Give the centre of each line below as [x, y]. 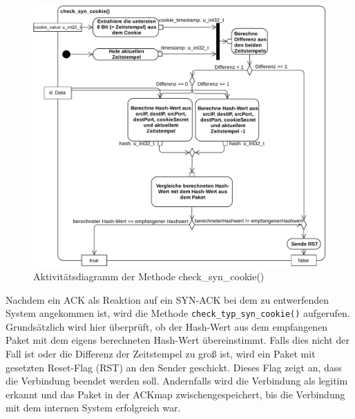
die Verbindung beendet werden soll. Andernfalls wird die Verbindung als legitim [177, 381]
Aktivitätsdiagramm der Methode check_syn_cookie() [149, 276]
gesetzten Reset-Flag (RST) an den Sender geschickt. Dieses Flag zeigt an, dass [174, 367]
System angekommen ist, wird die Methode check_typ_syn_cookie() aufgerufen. [178, 313]
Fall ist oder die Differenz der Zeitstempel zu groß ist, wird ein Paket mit [161, 354]
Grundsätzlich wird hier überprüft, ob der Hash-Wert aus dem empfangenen [167, 326]
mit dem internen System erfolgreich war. [93, 408]
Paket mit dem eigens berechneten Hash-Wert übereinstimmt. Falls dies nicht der [177, 340]
